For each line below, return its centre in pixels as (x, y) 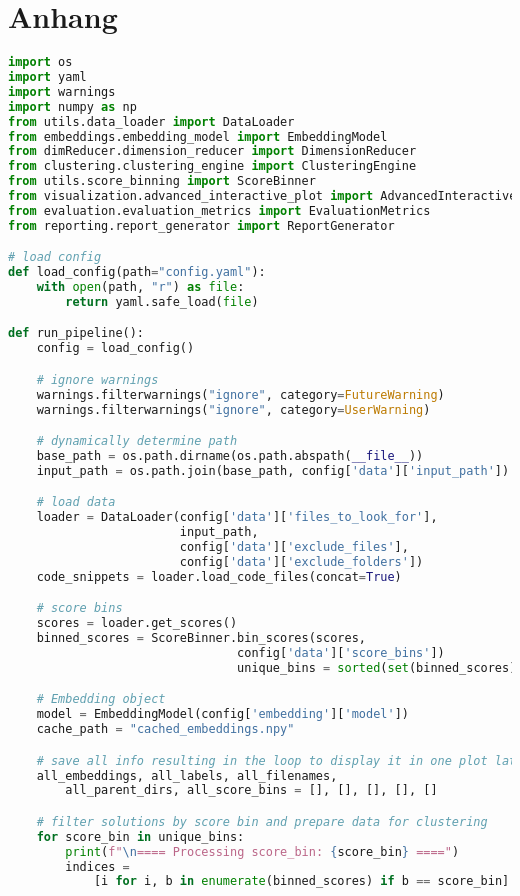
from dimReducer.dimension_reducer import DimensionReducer (212, 151)
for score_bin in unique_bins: (140, 836)
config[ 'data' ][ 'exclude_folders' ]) (301, 561)
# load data (76, 502)
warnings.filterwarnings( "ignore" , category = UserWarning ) (233, 409)
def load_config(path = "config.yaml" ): (137, 272)
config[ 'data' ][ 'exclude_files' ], (294, 547)
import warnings (62, 91)
